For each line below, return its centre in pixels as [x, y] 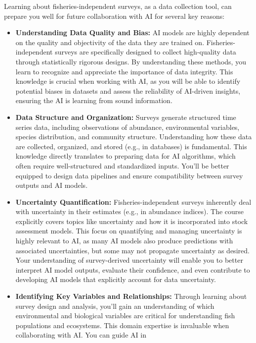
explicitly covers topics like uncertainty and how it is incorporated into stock [132, 221]
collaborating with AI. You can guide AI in [81, 335]
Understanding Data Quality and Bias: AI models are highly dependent [132, 32]
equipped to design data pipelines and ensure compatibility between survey [129, 175]
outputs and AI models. [52, 185]
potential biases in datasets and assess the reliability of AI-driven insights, [128, 90]
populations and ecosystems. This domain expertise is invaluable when [122, 325]
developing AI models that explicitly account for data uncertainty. [116, 279]
